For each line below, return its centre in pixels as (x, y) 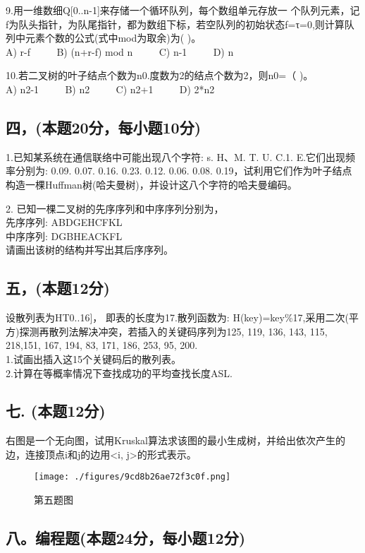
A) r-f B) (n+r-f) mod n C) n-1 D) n (120, 51)
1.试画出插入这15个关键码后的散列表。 (93, 358)
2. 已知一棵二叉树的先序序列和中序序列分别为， (115, 208)
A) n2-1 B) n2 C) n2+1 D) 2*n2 (110, 89)
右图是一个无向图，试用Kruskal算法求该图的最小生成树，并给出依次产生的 (175, 440)
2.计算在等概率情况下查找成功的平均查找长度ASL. (119, 373)
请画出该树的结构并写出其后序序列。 (89, 250)
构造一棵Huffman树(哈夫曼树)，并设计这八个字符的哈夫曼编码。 (151, 184)
